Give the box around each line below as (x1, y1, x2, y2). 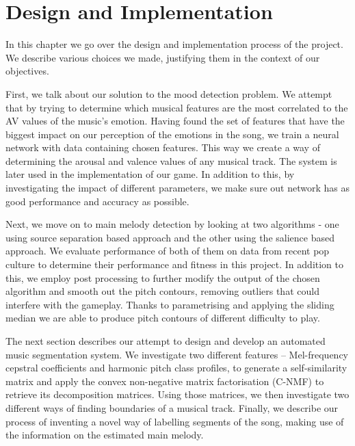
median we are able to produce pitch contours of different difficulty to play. (5, 311, 320, 325)
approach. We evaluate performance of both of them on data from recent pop (5, 244, 330, 258)
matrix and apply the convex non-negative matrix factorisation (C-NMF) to (5, 373, 324, 388)
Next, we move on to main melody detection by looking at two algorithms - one (5, 217, 339, 231)
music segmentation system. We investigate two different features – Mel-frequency (5, 347, 349, 361)
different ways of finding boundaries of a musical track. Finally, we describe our (5, 400, 339, 415)
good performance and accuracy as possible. (5, 194, 189, 208)
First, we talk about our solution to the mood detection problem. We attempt (5, 86, 332, 101)
